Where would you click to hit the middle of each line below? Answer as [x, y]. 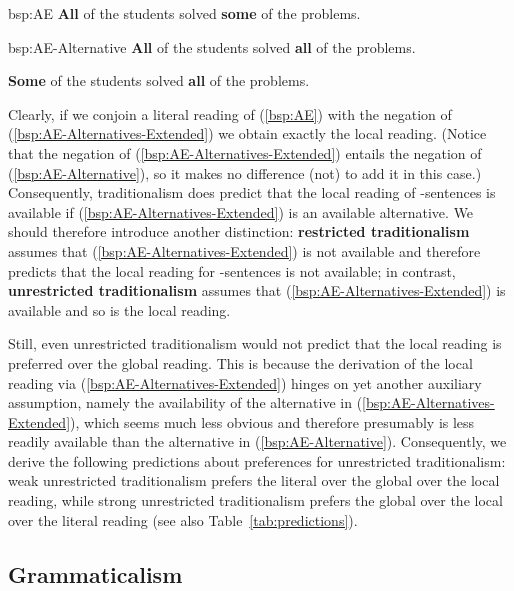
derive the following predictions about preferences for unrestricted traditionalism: [257, 460]
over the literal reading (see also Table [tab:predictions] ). [183, 519]
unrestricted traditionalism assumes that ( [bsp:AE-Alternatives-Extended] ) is [257, 290]
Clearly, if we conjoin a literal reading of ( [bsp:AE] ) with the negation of [230, 113]
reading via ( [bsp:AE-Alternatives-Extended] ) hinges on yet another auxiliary [245, 382]
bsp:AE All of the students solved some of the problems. [184, 13]
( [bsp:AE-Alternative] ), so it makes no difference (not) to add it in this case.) [245, 172]
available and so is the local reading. [119, 309]
